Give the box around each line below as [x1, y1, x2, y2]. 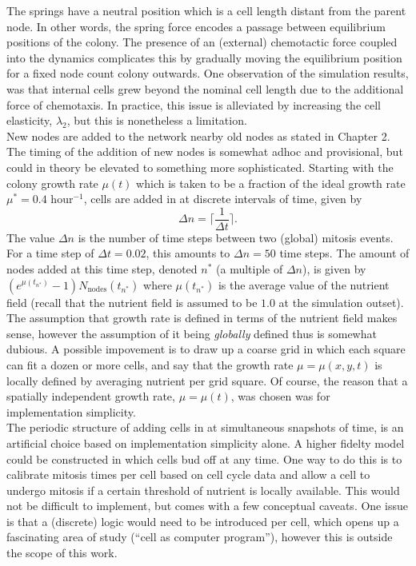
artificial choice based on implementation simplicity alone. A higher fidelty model [6, 434, 405, 451]
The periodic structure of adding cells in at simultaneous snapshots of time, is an [6, 419, 404, 436]
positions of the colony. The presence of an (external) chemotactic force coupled [6, 34, 398, 50]
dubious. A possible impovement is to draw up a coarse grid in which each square [6, 341, 406, 357]
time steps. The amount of [279, 245, 410, 261]
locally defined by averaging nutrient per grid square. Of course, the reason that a [6, 372, 408, 389]
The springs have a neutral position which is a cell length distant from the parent [6, 2, 406, 18]
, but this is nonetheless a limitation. [66, 112, 247, 129]
